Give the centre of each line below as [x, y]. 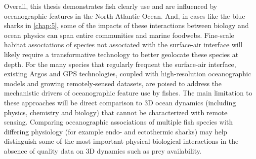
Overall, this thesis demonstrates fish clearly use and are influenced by [111, 6]
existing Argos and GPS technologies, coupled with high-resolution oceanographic [128, 74]
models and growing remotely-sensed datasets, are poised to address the [113, 83]
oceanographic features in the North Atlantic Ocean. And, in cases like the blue [125, 16]
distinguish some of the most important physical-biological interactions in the [121, 141]
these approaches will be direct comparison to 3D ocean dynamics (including [120, 102]
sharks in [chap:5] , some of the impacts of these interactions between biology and [127, 25]
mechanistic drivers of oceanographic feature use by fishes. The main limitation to [128, 93]
